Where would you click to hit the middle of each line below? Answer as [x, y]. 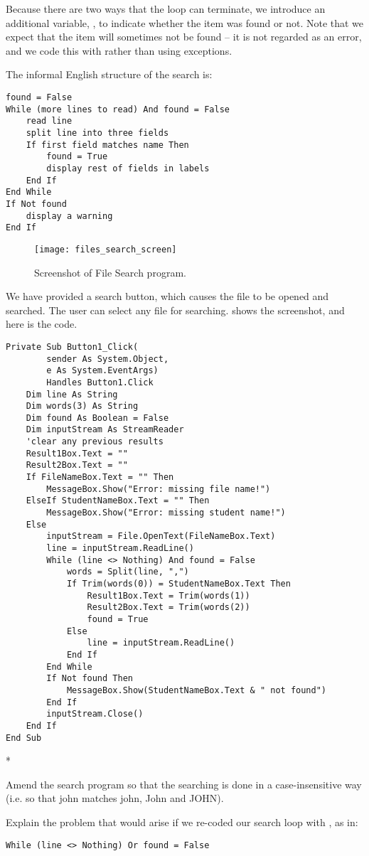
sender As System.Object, [108, 359]
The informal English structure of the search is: [109, 74]
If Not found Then [90, 679]
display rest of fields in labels [128, 168]
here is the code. [42, 324]
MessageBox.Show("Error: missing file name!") [159, 489]
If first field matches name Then [107, 145]
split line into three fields [97, 133]
